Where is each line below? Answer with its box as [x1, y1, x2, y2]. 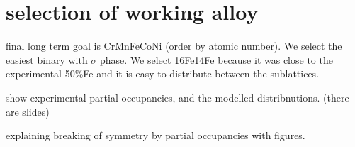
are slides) [6, 104, 50, 119]
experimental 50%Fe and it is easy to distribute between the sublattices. [6, 66, 320, 81]
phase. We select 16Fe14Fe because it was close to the [100, 52, 333, 67]
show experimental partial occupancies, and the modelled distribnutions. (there [6, 89, 349, 104]
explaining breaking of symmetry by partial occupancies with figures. [6, 128, 305, 143]
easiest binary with [6, 52, 88, 67]
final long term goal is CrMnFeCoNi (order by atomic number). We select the [6, 38, 342, 53]
